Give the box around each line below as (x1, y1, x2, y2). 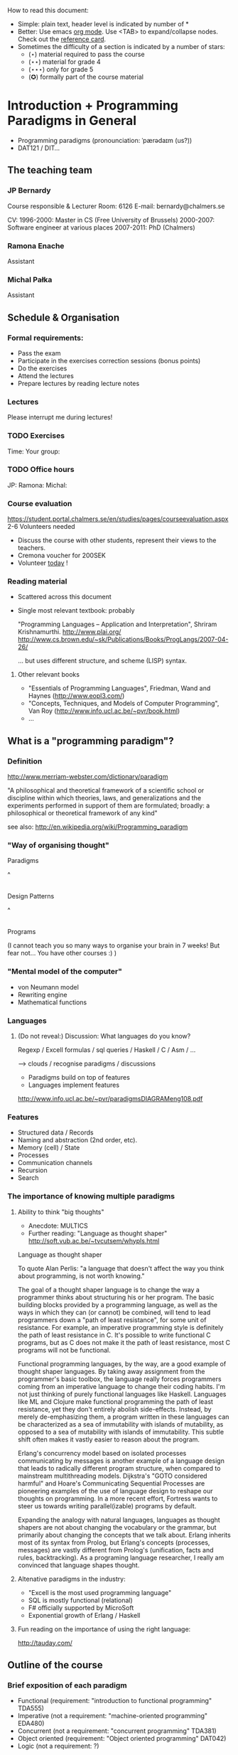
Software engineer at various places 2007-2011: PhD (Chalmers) (7, 223, 195, 232)
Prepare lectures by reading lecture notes (17, 379, 140, 387)
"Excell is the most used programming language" (28, 1588, 172, 1596)
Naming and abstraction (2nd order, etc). (17, 1136, 137, 1144)
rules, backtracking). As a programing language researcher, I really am (17, 1553, 225, 1562)
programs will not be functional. (17, 1346, 112, 1354)
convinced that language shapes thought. (17, 1560, 140, 1569)
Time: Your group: (7, 447, 60, 456)
